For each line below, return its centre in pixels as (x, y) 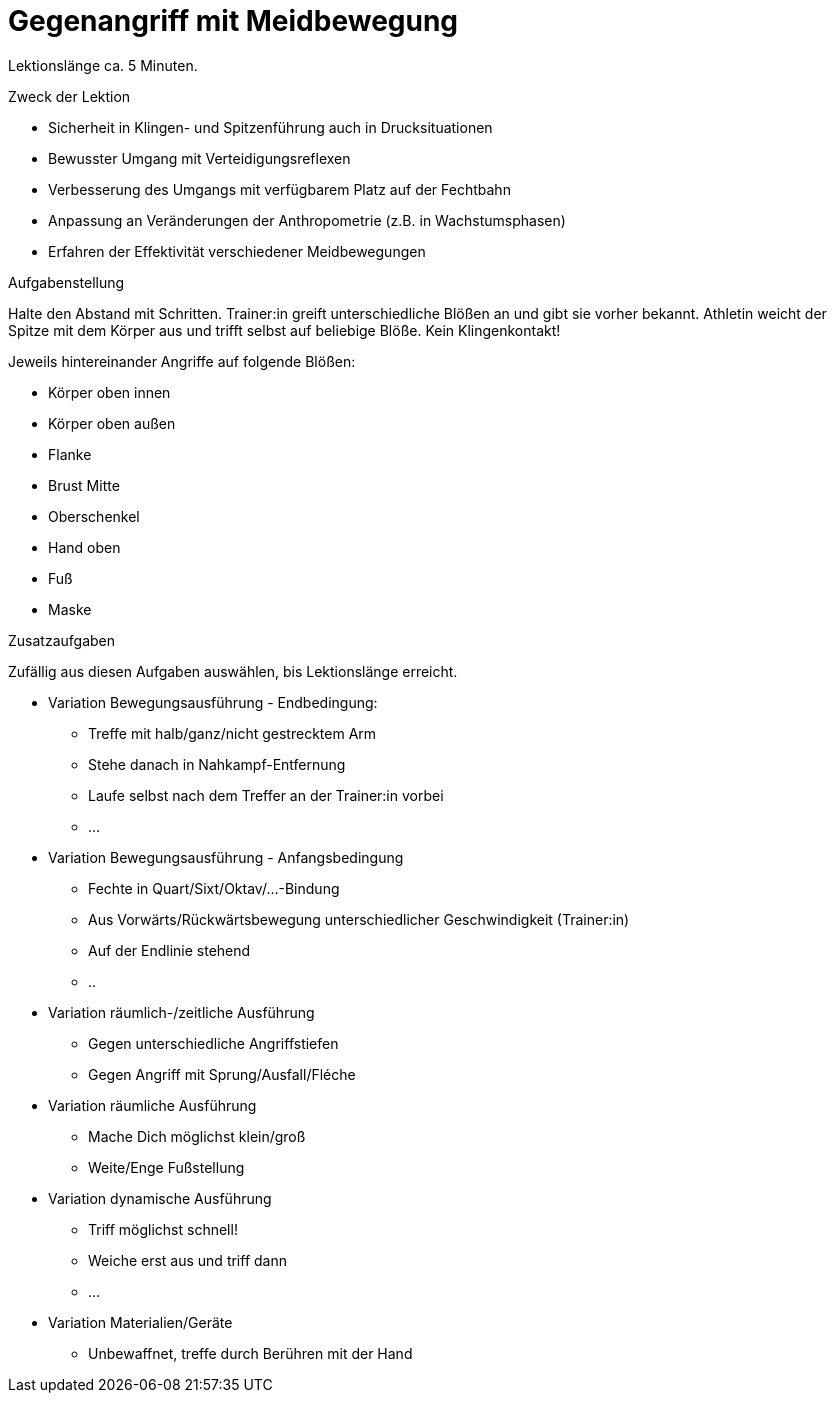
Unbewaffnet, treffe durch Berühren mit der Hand (250, 1353)
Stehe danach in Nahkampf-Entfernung (217, 764)
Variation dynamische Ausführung (160, 1198)
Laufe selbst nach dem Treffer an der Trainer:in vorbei (266, 795)
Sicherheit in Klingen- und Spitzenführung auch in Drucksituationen (270, 127)
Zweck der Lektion (69, 96)
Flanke (70, 454)
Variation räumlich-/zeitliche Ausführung (181, 1012)
